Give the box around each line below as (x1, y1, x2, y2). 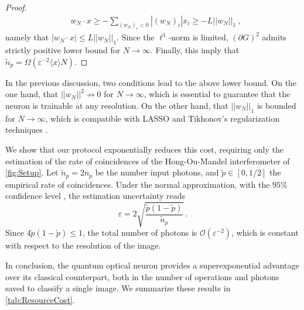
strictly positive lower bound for (5, 44, 121, 56)
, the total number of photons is (82, 226, 197, 239)
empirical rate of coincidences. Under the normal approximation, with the (5, 178, 270, 190)
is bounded (257, 99, 296, 112)
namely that (5, 31, 49, 43)
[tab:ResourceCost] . (5, 293, 75, 305)
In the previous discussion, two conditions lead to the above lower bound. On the (5, 76, 297, 88)
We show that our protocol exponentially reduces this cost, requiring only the (5, 143, 283, 155)
